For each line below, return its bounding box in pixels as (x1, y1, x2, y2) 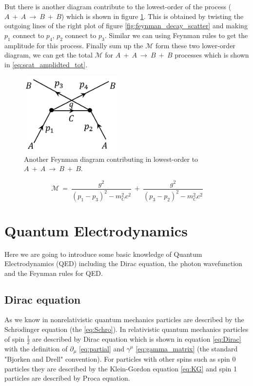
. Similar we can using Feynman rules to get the (104, 30, 248, 40)
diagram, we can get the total (4, 50, 93, 60)
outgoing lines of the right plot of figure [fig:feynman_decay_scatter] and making (4, 20, 248, 31)
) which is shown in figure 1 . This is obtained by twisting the (61, 11, 244, 21)
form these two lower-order (155, 40, 235, 50)
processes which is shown (175, 50, 249, 60)
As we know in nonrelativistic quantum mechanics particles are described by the (4, 314, 244, 325)
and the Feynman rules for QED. (4, 268, 103, 278)
